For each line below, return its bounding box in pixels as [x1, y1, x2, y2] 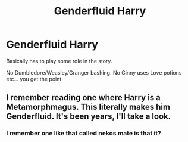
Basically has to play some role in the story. [6, 57, 112, 64]
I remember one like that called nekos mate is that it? [6, 129, 162, 138]
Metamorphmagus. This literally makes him [6, 102, 171, 112]
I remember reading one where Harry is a [6, 92, 161, 103]
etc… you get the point [6, 75, 62, 82]
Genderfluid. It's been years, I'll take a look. [6, 112, 171, 122]
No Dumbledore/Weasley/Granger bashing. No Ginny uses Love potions [6, 69, 182, 76]
